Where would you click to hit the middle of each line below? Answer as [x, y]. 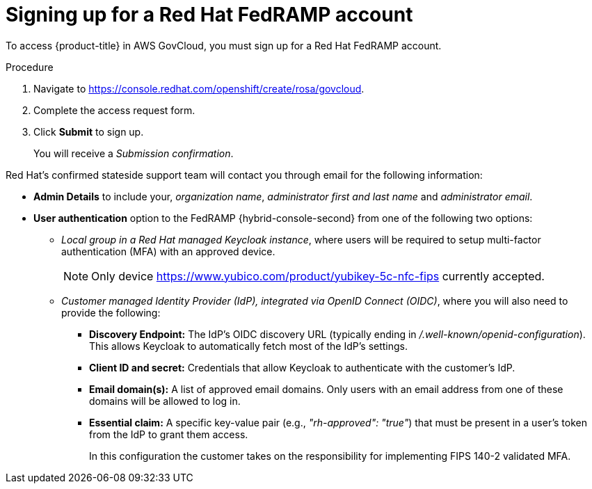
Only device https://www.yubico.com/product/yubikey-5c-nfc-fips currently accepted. [318, 276]
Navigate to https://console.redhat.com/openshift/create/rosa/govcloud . [199, 88]
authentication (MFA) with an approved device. [168, 251]
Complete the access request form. [114, 110]
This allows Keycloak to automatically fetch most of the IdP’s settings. [249, 346]
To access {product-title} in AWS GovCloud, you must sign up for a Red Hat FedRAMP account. [224, 45]
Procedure [30, 67]
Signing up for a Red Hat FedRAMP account [209, 15]
